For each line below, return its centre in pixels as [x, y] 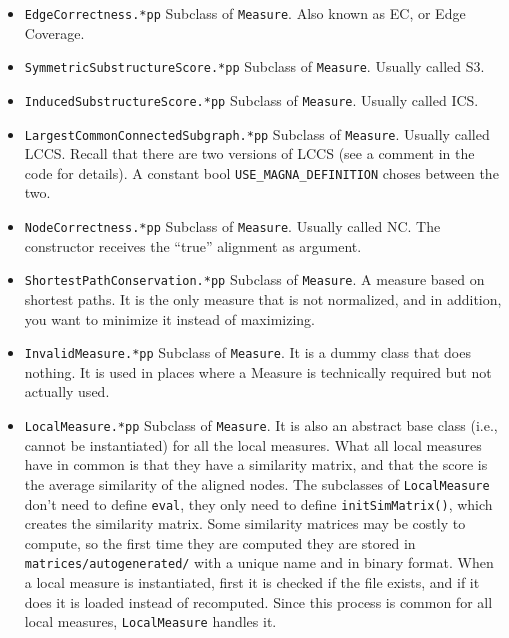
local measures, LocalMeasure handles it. [150, 621]
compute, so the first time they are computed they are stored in [220, 542]
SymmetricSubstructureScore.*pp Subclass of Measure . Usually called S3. [254, 66]
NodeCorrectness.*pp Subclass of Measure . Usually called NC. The [232, 226]
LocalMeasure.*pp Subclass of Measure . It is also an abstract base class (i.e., [261, 425]
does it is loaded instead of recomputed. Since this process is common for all [258, 601]
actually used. [67, 391]
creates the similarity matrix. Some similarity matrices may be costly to [245, 523]
